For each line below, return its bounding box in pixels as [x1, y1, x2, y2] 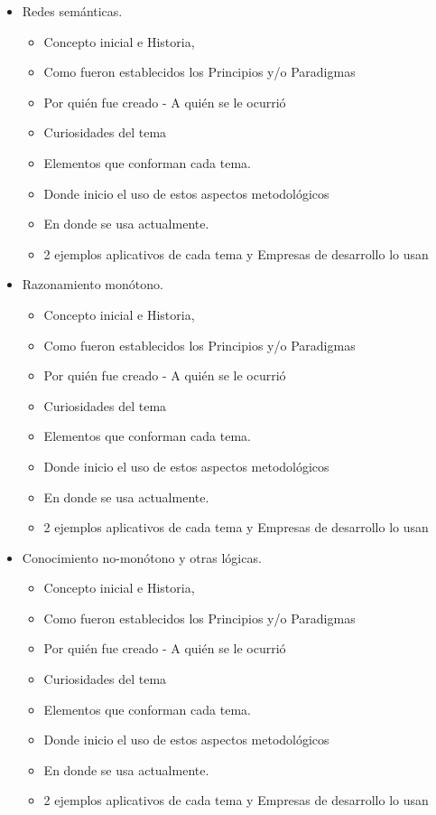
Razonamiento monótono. [22, 275, 163, 294]
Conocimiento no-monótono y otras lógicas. [22, 548, 262, 567]
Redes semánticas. [22, 2, 123, 20]
